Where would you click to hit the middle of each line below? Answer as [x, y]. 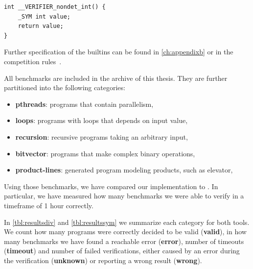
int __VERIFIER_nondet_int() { [55, 7]
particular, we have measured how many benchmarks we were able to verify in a [124, 196]
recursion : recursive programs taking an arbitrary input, [102, 136]
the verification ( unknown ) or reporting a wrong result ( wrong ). [103, 260]
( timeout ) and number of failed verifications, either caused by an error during [122, 251]
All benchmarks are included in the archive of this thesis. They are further [116, 78]
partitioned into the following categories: [65, 87]
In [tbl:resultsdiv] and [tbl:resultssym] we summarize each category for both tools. [127, 222]
